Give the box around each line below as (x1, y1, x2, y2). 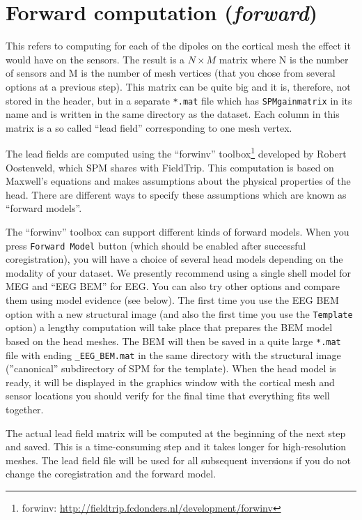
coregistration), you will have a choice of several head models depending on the (6, 252, 343, 266)
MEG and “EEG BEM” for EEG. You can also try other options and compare (6, 279, 340, 293)
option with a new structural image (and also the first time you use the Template (6, 306, 353, 321)
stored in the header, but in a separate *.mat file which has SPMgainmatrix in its (6, 93, 352, 107)
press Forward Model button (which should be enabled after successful (6, 238, 306, 252)
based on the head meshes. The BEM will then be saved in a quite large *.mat (6, 333, 341, 348)
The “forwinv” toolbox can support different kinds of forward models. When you (6, 224, 349, 238)
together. (6, 402, 44, 416)
